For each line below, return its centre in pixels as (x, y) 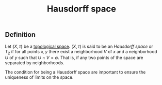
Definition (20, 35)
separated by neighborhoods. (35, 63)
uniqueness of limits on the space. (39, 77)
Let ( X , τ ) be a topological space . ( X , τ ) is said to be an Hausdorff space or (79, 46)
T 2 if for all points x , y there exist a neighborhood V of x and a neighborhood (81, 52)
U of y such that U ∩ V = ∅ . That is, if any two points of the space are (74, 58)
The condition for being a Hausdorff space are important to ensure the (75, 72)
